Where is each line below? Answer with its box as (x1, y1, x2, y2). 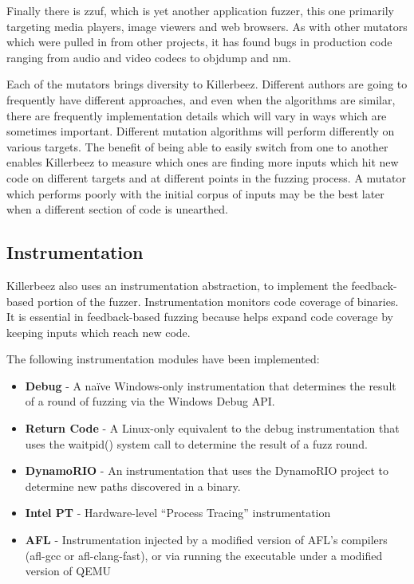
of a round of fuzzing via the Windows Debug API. (25, 393, 275, 410)
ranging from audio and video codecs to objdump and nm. (6, 49, 291, 65)
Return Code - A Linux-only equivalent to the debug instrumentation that (25, 420, 400, 437)
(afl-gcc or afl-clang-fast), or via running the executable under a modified (25, 547, 383, 563)
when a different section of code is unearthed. (6, 201, 228, 218)
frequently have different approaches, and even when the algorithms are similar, (6, 91, 396, 108)
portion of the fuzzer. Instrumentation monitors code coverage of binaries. (37, 292, 399, 309)
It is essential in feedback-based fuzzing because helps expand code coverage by (6, 308, 393, 325)
